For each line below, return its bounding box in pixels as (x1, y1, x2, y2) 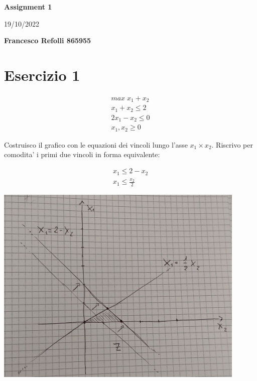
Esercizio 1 (4, 64, 80, 85)
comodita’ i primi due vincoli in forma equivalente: (4, 149, 160, 160)
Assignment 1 (4, 2, 52, 12)
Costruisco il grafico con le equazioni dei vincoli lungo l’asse (4, 139, 188, 150)
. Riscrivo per (211, 139, 253, 150)
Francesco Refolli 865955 (4, 35, 91, 46)
